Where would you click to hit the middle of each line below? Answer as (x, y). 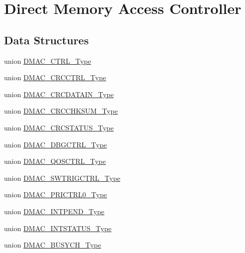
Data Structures (46, 40)
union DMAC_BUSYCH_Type (53, 245)
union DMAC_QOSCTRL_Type (55, 161)
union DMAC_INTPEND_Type (54, 211)
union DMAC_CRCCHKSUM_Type (61, 111)
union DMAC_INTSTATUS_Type (58, 228)
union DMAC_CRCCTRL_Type (55, 77)
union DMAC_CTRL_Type (48, 61)
